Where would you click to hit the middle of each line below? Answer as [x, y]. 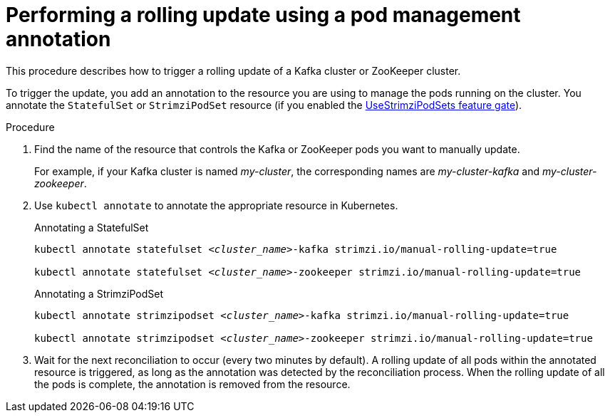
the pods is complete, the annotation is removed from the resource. [192, 384]
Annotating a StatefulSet [92, 227]
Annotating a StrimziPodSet [99, 293]
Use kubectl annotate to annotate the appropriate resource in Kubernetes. [216, 205]
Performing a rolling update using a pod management [263, 15]
